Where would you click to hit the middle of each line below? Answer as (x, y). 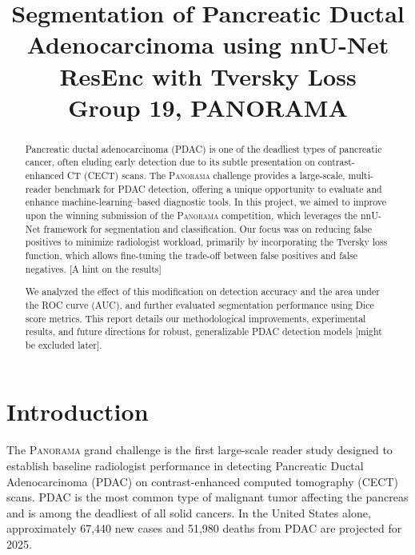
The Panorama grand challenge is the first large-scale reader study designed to (200, 450)
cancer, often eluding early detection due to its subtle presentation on (170, 162)
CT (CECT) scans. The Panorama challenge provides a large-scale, (206, 176)
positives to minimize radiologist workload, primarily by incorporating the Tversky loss (206, 242)
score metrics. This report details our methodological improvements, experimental (196, 318)
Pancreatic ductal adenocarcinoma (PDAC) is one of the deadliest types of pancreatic (204, 148)
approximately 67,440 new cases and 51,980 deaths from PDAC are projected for (204, 528)
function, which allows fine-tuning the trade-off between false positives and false (192, 255)
